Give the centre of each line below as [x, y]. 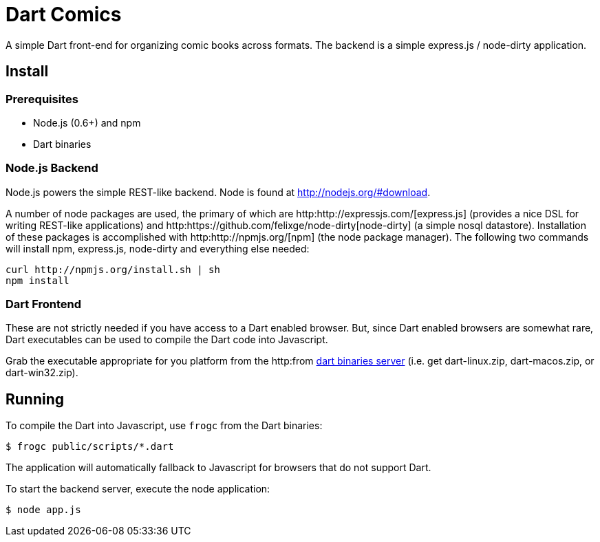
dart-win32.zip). [42, 373]
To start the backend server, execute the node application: [138, 489]
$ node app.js [43, 510]
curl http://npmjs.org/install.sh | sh [113, 269]
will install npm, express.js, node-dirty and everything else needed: [158, 248]
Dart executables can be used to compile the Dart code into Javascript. [167, 340]
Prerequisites [42, 99]
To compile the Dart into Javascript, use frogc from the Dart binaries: [164, 426]
